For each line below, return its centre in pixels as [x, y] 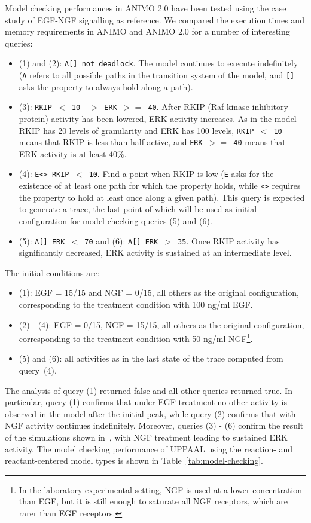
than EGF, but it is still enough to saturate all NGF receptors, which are [153, 501]
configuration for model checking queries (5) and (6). [115, 220]
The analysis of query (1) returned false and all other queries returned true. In [149, 390]
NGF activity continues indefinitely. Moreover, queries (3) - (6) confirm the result [154, 425]
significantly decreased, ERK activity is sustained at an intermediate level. [155, 253]
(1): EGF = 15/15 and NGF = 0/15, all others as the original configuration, [159, 293]
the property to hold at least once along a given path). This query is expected [162, 197]
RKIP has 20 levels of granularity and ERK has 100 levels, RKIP [136, 130]
